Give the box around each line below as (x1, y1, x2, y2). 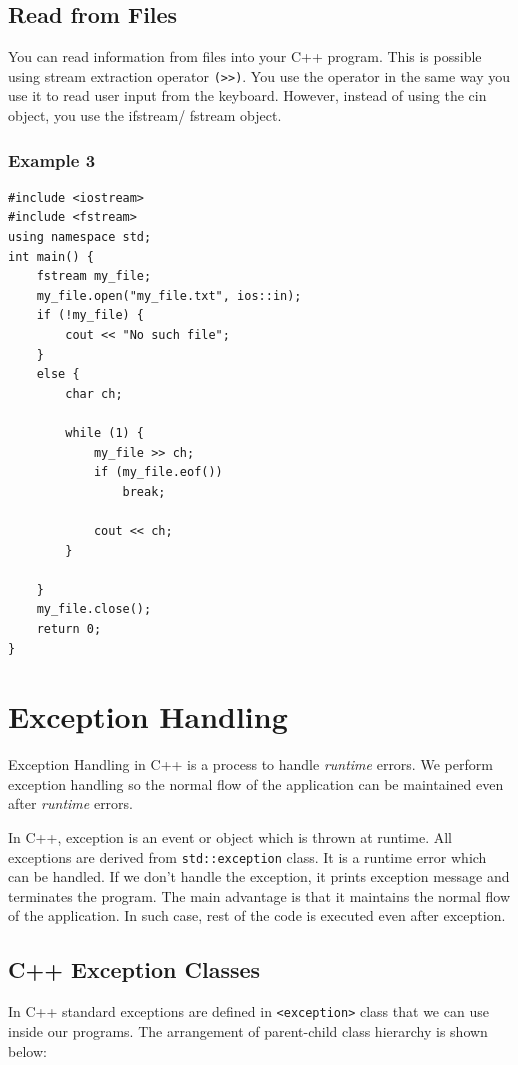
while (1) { (65, 425, 145, 440)
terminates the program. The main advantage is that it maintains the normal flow (8, 885, 511, 906)
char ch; (65, 386, 123, 401)
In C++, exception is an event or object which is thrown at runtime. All (8, 827, 452, 848)
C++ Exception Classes (8, 954, 261, 985)
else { (36, 367, 80, 382)
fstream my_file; (36, 269, 152, 284)
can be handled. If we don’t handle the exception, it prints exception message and (8, 866, 510, 887)
